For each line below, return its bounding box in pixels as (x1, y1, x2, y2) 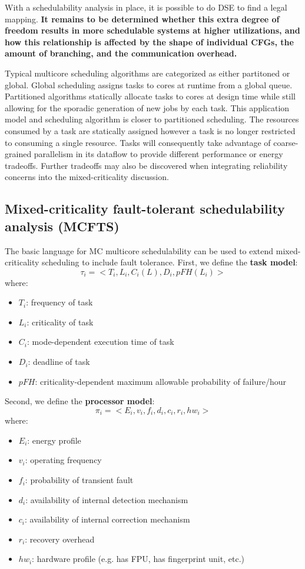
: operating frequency (25, 454, 102, 466)
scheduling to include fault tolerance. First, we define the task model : (42, 256, 298, 268)
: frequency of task (26, 296, 93, 308)
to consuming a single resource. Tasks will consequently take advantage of (5, 136, 271, 148)
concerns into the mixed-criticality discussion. (5, 171, 169, 183)
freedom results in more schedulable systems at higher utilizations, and (5, 24, 300, 36)
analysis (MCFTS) (5, 217, 120, 235)
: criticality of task (26, 315, 94, 328)
